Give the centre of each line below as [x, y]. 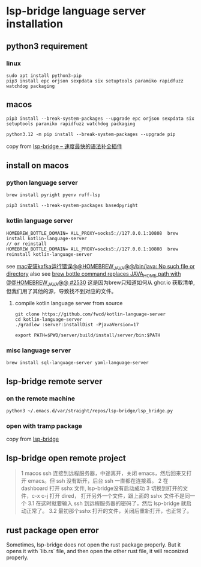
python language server [42, 183]
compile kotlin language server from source [69, 303]
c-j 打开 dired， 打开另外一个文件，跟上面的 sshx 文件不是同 [115, 496]
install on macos [37, 166]
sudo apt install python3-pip [44, 76]
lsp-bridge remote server [55, 381]
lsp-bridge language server [76, 11]
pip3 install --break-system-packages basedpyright [72, 206]
